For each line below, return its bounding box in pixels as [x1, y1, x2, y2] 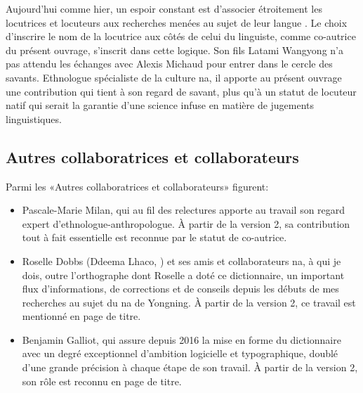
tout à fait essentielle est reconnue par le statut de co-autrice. [22, 230, 287, 245]
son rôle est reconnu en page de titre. [22, 373, 182, 388]
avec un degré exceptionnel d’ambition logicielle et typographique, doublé [22, 346, 338, 361]
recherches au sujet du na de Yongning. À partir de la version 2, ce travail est [22, 295, 356, 309]
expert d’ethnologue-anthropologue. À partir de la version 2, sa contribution [22, 216, 350, 231]
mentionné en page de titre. [22, 309, 141, 323]
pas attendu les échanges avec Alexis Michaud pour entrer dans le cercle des [6, 56, 333, 71]
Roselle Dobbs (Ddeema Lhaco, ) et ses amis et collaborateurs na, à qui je [22, 253, 341, 268]
